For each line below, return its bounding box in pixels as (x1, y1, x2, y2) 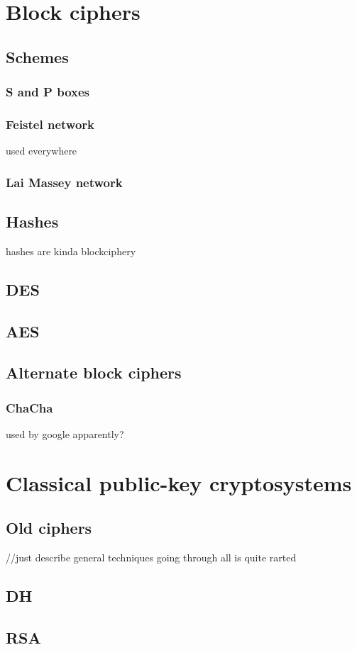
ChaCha (6, 398, 53, 416)
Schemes (6, 45, 69, 67)
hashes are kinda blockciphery (6, 243, 136, 258)
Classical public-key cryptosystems (6, 468, 352, 497)
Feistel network (6, 115, 94, 133)
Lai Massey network (6, 173, 123, 191)
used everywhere (6, 143, 77, 158)
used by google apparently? (6, 427, 124, 442)
